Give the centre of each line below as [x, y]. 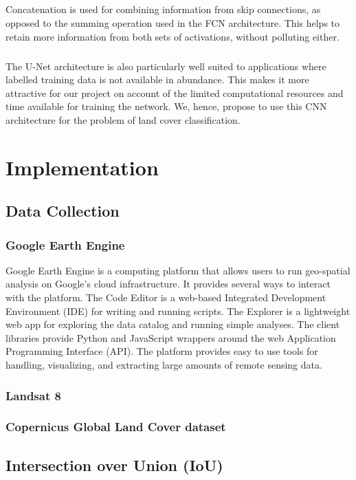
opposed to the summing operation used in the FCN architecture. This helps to [173, 22]
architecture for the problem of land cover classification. [123, 119]
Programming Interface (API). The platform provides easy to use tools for [162, 351]
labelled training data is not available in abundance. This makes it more [157, 79]
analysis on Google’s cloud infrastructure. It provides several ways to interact [168, 284]
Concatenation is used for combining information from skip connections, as [163, 9]
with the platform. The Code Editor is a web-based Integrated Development [166, 297]
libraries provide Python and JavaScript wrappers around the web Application [171, 337]
